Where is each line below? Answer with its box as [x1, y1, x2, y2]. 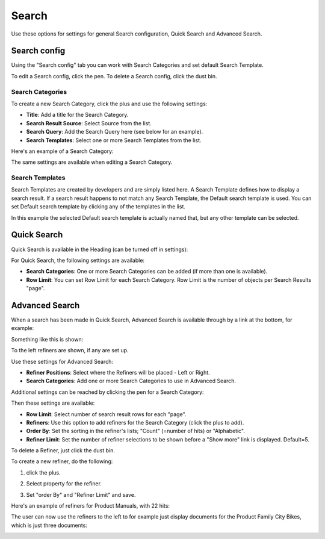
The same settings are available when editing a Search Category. [11, 158, 173, 166]
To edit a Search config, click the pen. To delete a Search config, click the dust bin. [11, 72, 217, 79]
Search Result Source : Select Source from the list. [26, 119, 152, 126]
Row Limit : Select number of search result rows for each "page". [26, 410, 187, 418]
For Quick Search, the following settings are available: [11, 257, 144, 264]
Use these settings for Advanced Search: [11, 358, 114, 365]
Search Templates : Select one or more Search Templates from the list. [26, 136, 202, 144]
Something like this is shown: [11, 335, 84, 343]
